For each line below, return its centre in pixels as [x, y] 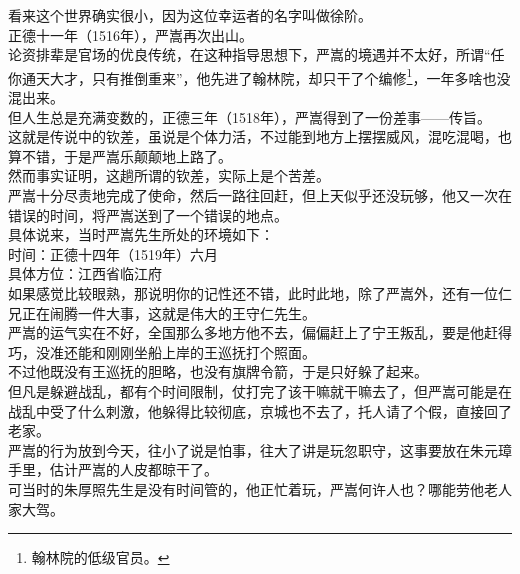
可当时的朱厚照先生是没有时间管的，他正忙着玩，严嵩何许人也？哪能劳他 [246, 488]
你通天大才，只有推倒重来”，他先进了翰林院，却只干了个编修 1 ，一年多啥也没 [259, 76]
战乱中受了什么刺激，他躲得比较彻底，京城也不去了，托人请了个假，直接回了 [260, 410]
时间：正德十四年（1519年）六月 [113, 253]
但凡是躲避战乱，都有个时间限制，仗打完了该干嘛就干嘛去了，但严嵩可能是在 [260, 390]
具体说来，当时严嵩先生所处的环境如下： [141, 234]
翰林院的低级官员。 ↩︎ [100, 557]
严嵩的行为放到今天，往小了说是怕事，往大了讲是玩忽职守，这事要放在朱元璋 [260, 449]
